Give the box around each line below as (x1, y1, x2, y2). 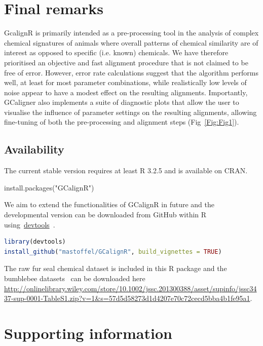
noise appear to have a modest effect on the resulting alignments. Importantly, (4, 87, 248, 97)
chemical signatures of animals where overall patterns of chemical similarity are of (4, 37, 258, 48)
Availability (4, 141, 64, 157)
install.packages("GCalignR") (4, 182, 94, 193)
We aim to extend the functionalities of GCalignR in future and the (4, 199, 215, 210)
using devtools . (4, 219, 55, 229)
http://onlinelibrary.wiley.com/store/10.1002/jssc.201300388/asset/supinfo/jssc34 (4, 283, 257, 293)
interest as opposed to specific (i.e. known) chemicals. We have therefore (4, 47, 229, 58)
